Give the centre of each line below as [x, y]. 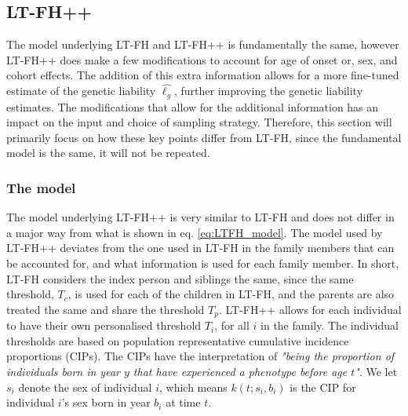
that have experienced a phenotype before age [240, 372]
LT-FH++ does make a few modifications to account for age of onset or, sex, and [202, 59]
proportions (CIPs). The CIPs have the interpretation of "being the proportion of [200, 356]
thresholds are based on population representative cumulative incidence [178, 340]
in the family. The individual [330, 325]
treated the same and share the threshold [106, 309]
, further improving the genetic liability [268, 91]
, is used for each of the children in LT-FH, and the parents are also [231, 294]
